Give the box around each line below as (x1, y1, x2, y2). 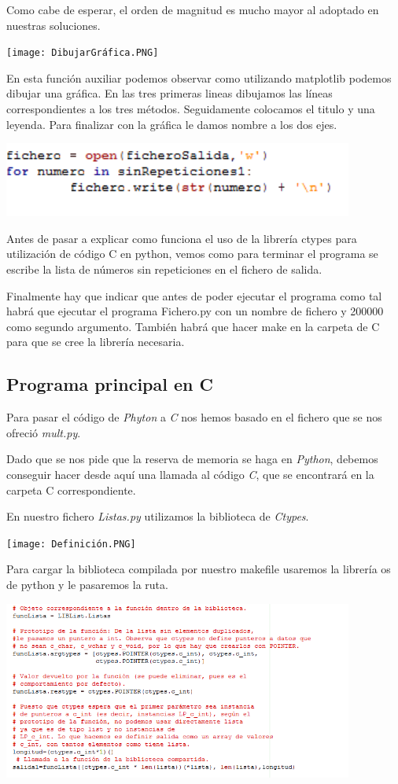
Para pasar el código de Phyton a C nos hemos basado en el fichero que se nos (6, 409, 382, 425)
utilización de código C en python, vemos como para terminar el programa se (6, 245, 378, 262)
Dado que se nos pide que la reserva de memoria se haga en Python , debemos (6, 451, 378, 467)
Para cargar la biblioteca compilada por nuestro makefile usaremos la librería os (6, 561, 391, 577)
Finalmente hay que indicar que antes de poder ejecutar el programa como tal (6, 287, 382, 304)
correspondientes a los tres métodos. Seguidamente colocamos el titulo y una (6, 101, 375, 117)
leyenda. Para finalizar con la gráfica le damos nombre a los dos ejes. (6, 116, 337, 132)
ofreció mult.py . (6, 424, 81, 440)
